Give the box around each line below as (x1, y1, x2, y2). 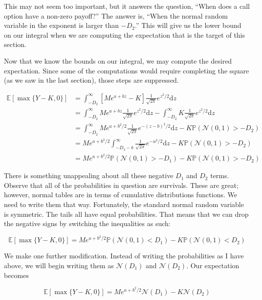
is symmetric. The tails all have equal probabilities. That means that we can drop (4, 208, 249, 219)
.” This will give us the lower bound (134, 20, 241, 30)
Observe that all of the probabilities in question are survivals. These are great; (4, 180, 239, 190)
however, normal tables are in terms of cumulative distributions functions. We (4, 189, 237, 200)
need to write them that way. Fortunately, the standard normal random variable (4, 199, 244, 209)
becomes (4, 270, 29, 280)
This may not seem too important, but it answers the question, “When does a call (4, 1, 250, 11)
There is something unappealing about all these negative (4, 170, 174, 181)
